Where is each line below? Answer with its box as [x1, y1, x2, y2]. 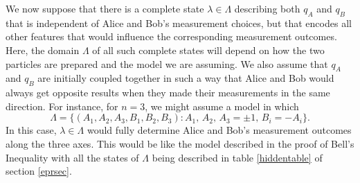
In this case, [6, 123, 57, 137]
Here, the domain [6, 42, 80, 57]
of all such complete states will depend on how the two [92, 42, 325, 57]
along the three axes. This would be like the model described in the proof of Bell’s [6, 136, 354, 150]
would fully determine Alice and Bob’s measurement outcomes [87, 123, 352, 137]
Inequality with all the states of [6, 150, 139, 164]
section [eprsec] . [6, 164, 72, 178]
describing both [234, 1, 300, 15]
